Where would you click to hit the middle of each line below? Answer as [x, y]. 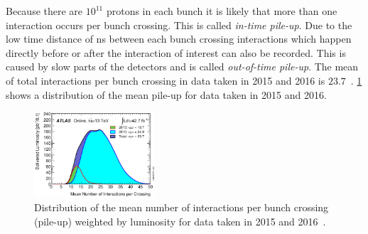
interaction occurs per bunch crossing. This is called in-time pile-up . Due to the [179, 25]
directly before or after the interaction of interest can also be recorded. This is [176, 52]
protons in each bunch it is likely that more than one [222, 11]
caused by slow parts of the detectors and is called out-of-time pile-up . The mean [182, 67]
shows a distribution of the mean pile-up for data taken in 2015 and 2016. [166, 94]
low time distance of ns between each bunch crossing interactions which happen [179, 39]
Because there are [44, 11]
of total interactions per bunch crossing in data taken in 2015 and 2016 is [166, 80]
